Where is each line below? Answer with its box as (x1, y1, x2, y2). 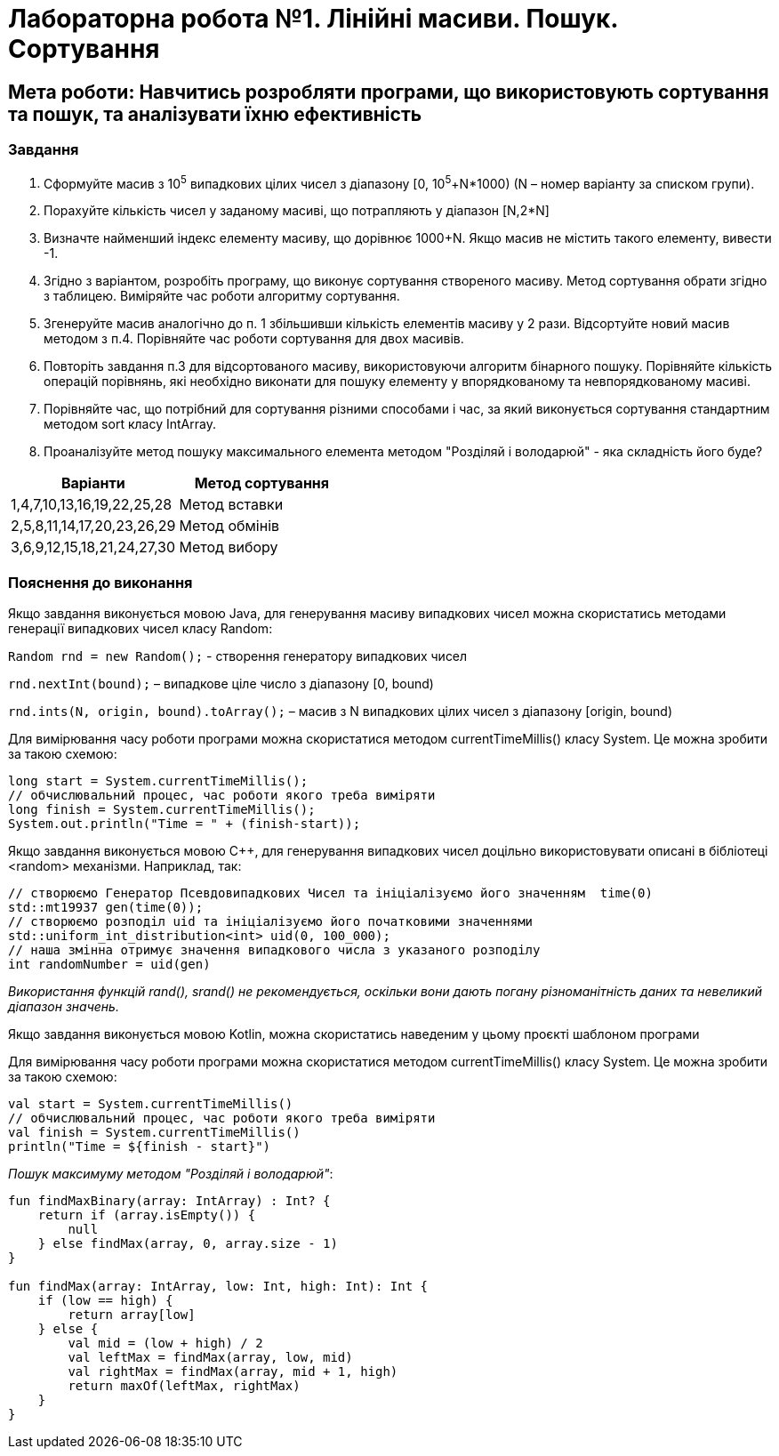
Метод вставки (179, 495, 284, 514)
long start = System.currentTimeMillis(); (8, 773, 309, 788)
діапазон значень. (8, 998, 119, 1014)
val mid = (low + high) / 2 (68, 1335, 263, 1350)
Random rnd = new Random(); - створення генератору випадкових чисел (8, 648, 468, 664)
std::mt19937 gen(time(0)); (8, 899, 204, 914)
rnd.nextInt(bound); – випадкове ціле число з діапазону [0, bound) (8, 675, 434, 691)
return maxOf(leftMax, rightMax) (68, 1378, 301, 1393)
